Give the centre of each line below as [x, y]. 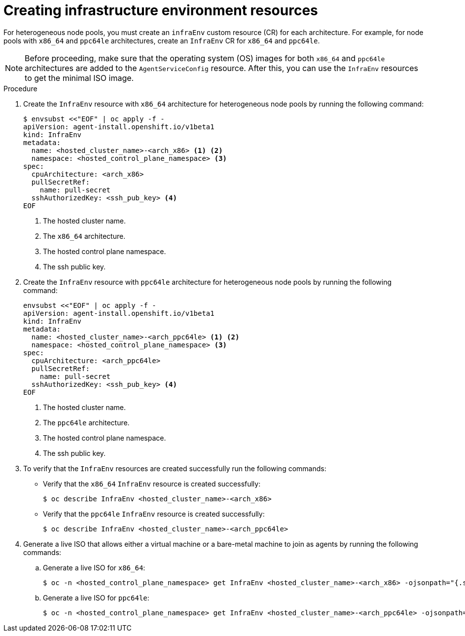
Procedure [20, 88]
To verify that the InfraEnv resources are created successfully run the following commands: [175, 468]
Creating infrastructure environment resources [161, 10]
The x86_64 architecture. [84, 236]
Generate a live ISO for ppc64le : [96, 598]
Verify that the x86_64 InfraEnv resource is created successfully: [152, 484]
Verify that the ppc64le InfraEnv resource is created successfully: [154, 514]
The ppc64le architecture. [86, 422]
